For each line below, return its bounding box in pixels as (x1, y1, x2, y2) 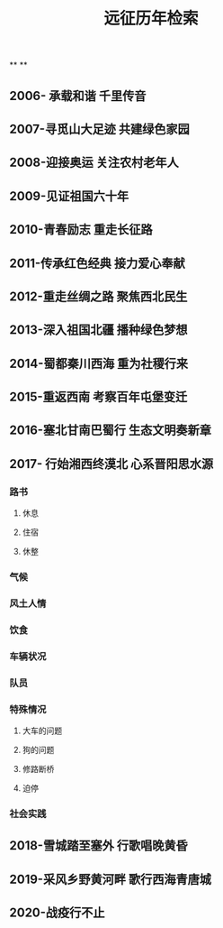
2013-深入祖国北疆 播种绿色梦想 (9, 322, 188, 338)
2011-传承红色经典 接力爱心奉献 (9, 255, 186, 271)
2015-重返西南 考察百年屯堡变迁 (9, 390, 188, 405)
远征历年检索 (103, 8, 199, 29)
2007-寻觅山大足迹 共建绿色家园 (9, 121, 191, 136)
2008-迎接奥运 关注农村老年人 (9, 155, 180, 170)
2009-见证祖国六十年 (9, 188, 129, 204)
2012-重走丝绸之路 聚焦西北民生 (9, 289, 188, 304)
